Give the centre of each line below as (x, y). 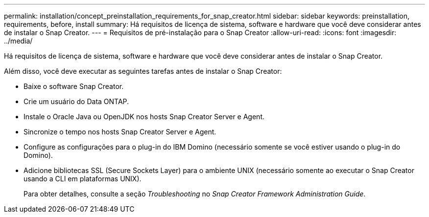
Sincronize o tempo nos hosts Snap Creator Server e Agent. (120, 132)
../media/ (18, 41)
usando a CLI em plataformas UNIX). (83, 179)
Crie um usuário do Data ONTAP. (76, 101)
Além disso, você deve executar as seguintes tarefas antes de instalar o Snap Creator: (143, 71)
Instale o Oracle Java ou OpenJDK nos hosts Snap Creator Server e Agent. (144, 117)
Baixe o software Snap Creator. (74, 86)
